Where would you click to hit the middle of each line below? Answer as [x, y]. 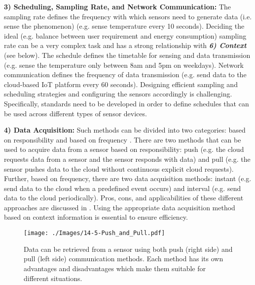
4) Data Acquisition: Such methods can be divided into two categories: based [125, 130]
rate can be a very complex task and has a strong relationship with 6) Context [125, 45]
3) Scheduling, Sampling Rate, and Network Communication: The [118, 6]
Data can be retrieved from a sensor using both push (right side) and [128, 249]
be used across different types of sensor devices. [75, 113]
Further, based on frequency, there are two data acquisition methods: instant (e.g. [128, 178]
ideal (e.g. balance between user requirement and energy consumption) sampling [125, 35]
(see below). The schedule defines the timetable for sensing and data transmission [127, 55]
